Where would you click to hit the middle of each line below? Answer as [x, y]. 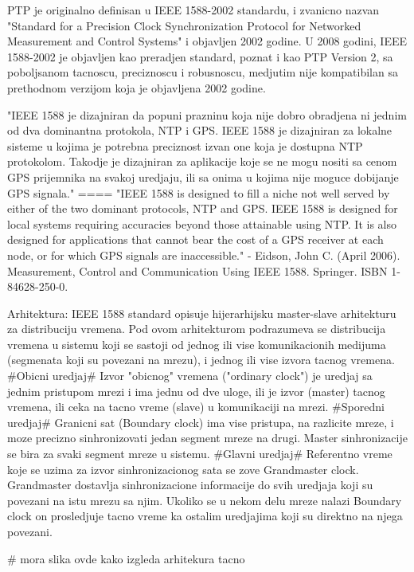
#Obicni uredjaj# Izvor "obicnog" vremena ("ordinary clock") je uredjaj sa [190, 376]
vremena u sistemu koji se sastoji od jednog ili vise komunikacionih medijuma [197, 344]
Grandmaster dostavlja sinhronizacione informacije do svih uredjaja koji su [190, 485]
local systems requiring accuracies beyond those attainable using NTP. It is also [202, 223]
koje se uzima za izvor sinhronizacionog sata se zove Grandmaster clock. [183, 469]
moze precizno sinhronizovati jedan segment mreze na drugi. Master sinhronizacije [207, 438]
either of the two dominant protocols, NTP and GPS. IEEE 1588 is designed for [203, 208]
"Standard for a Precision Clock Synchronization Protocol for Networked [184, 25]
